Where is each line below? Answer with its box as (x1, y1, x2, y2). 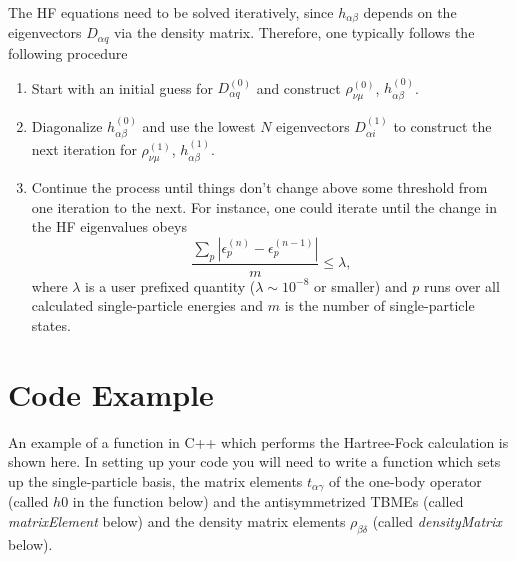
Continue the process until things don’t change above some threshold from (31, 176, 488, 197)
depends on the (363, 2, 457, 22)
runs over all (423, 275, 500, 296)
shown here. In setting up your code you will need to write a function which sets (8, 451, 501, 472)
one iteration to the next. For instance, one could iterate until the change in (31, 196, 497, 217)
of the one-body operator (328, 470, 482, 491)
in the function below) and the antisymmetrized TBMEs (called (72, 491, 464, 512)
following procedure (8, 42, 128, 63)
